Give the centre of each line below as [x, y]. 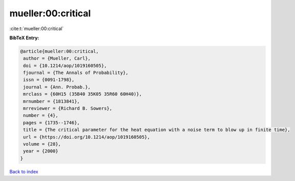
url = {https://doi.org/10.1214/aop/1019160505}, [87, 137]
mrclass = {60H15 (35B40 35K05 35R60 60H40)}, [82, 94]
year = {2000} [41, 151]
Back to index [24, 171]
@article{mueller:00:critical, [60, 51]
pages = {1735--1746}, [52, 123]
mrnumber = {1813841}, [52, 101]
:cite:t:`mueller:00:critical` [37, 29]
